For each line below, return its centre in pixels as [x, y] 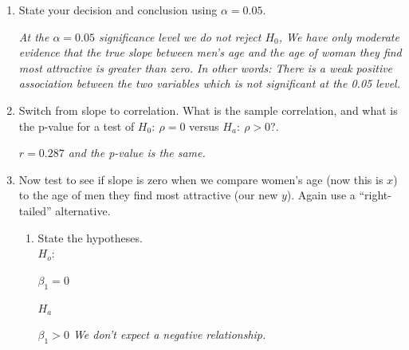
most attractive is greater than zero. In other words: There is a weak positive [206, 67]
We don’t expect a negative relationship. [169, 334]
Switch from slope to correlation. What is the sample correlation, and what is [208, 110]
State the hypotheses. [90, 237]
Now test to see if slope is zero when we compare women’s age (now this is [201, 179]
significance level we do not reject [180, 36]
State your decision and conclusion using [118, 10]
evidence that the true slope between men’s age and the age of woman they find [210, 52]
